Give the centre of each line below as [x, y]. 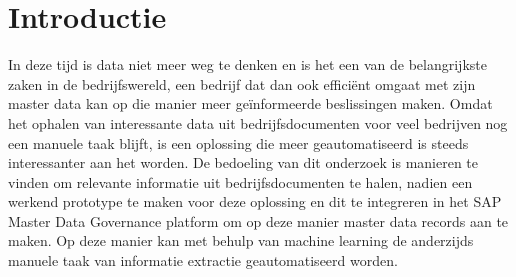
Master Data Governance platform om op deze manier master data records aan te [258, 220]
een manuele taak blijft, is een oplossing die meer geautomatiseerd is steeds [238, 142]
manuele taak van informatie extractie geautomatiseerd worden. [203, 260]
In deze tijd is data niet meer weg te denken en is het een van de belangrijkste [247, 64]
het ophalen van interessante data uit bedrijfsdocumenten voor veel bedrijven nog [258, 122]
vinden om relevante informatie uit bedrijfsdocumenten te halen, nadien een [240, 181]
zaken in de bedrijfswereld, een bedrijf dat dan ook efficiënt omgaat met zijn [242, 83]
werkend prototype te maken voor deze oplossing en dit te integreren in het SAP [255, 201]
